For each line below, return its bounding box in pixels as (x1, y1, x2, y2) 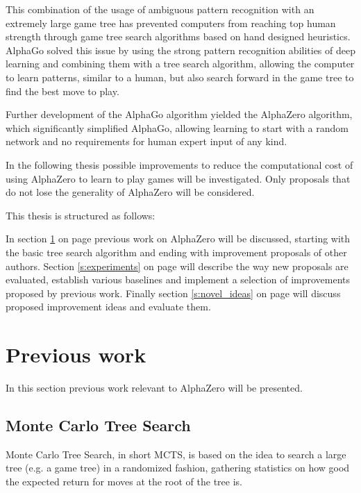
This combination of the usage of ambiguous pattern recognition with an (6, 2, 314, 16)
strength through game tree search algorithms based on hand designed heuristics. (6, 29, 351, 44)
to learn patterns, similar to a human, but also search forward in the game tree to (6, 69, 354, 84)
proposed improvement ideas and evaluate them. (6, 299, 211, 314)
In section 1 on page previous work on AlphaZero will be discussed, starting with (6, 231, 351, 246)
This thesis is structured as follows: (6, 208, 156, 222)
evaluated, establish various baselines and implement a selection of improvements (6, 272, 351, 287)
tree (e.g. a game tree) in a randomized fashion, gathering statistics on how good (6, 460, 350, 475)
